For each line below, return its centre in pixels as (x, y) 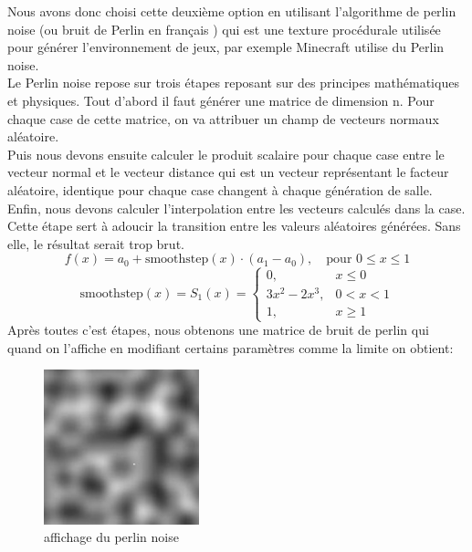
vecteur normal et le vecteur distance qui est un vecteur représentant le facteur (228, 172)
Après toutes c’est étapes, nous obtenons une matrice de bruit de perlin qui (218, 329)
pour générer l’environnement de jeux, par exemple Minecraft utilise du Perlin (226, 47)
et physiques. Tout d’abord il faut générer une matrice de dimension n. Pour (221, 100)
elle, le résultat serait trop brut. (96, 243)
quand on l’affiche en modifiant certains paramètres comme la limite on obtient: (231, 347)
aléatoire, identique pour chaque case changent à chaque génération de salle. (220, 189)
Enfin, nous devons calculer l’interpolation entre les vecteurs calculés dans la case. (236, 208)
